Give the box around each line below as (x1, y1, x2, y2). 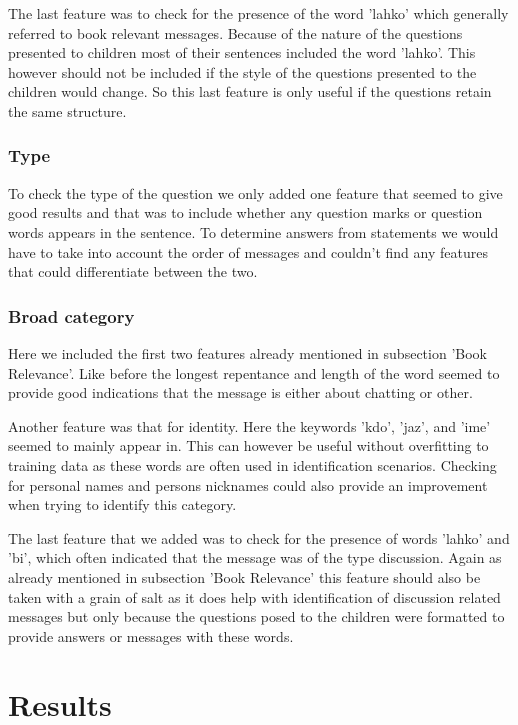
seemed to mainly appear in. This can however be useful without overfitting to (8, 435, 489, 456)
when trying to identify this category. (8, 494, 237, 515)
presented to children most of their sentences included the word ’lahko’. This (8, 42, 476, 63)
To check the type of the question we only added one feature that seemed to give (8, 182, 503, 203)
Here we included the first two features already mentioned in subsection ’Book (8, 342, 487, 363)
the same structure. (8, 100, 127, 121)
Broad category (8, 303, 135, 328)
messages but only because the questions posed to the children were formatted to (8, 606, 505, 627)
